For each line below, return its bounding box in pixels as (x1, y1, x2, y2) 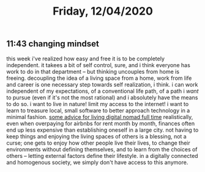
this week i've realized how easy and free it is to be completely (6, 55, 165, 62)
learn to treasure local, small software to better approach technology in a (6, 107, 190, 114)
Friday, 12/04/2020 (53, 4, 153, 18)
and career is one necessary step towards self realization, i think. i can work (6, 81, 198, 88)
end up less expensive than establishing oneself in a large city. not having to (6, 126, 199, 134)
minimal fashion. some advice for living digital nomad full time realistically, (6, 113, 193, 120)
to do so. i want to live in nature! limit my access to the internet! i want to (6, 100, 189, 107)
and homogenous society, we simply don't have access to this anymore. (6, 159, 188, 166)
